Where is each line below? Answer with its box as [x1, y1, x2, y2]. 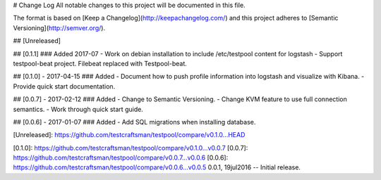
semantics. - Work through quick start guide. [13, 105, 144, 113]
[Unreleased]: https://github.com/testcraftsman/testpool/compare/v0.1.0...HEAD [13, 131, 246, 139]
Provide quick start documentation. [13, 82, 116, 91]
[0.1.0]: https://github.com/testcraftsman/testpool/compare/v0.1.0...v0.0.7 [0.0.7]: [13, 143, 248, 152]
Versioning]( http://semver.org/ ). [13, 23, 106, 32]
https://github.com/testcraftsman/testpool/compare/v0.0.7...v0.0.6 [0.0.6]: [13, 153, 229, 162]
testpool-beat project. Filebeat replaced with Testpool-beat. [13, 59, 187, 67]
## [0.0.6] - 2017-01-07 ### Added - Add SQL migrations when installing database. [13, 117, 256, 126]
